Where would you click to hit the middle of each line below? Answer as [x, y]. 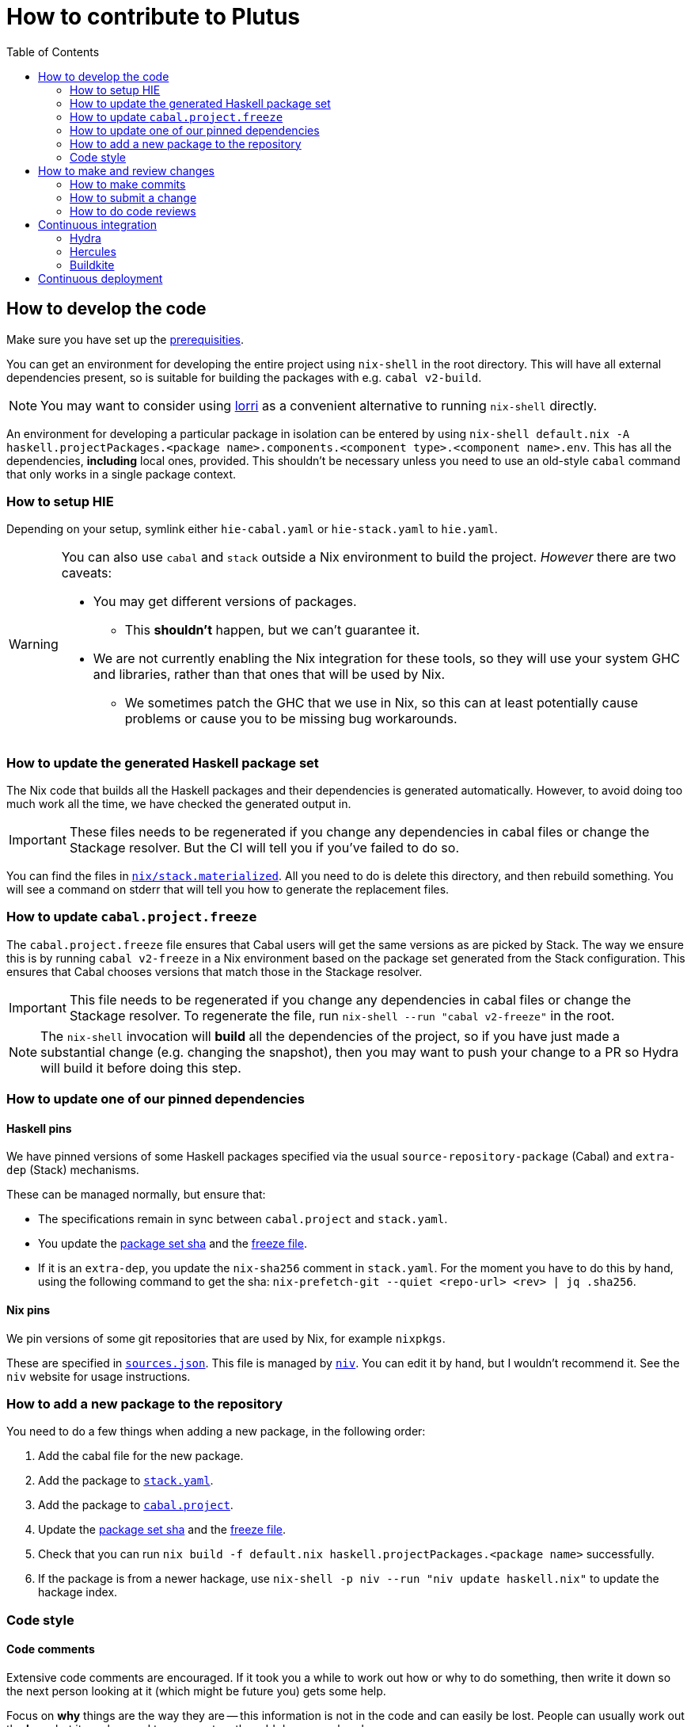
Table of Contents [53, 51]
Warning [34, 644]
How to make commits [128, 184]
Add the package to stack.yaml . [126, 1481]
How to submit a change [133, 197]
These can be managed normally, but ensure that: [136, 1195]
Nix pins [28, 1310]
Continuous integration [98, 224]
